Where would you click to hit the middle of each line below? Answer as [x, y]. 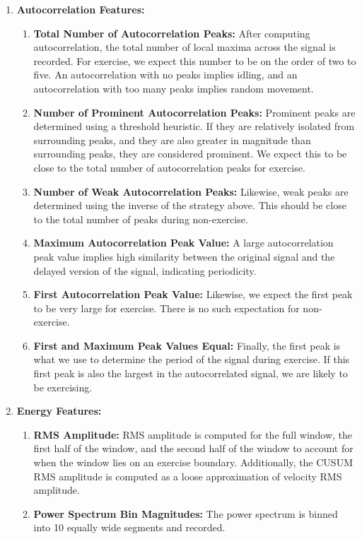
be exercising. [63, 387]
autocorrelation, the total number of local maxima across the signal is [185, 47]
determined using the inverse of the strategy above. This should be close [190, 205]
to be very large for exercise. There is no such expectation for [167, 308]
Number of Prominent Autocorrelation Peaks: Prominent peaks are [194, 112]
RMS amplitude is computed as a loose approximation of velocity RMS [188, 476]
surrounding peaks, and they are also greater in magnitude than [172, 140]
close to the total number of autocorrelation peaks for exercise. [169, 167]
